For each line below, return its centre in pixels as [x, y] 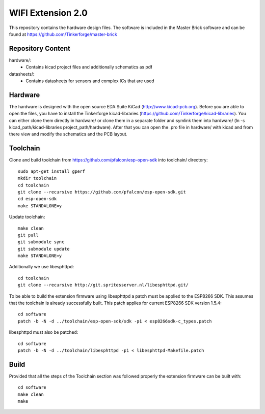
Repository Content [40, 48]
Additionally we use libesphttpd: [41, 267]
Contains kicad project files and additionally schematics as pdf [89, 67]
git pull [28, 235]
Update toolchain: [27, 217]
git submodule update [44, 249]
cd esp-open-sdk [37, 199]
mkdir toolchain [37, 178]
